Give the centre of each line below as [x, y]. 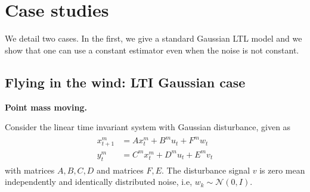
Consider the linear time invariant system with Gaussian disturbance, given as [148, 127]
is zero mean [282, 170]
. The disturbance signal [206, 170]
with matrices [30, 170]
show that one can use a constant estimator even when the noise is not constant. [152, 50]
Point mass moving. [46, 107]
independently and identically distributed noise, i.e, [99, 182]
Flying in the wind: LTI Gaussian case [125, 82]
